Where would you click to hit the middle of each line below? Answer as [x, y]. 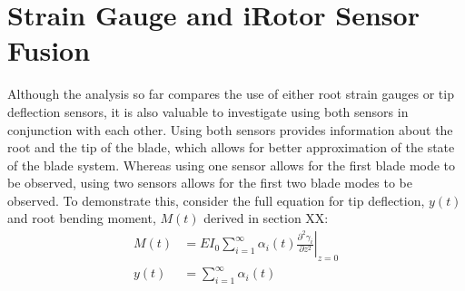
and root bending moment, [82, 218]
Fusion [49, 50]
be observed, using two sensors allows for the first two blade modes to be [210, 183]
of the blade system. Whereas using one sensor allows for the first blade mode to [232, 165]
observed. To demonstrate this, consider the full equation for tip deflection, [216, 200]
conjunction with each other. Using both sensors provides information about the [230, 129]
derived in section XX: [266, 218]
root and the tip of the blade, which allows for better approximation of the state [231, 147]
